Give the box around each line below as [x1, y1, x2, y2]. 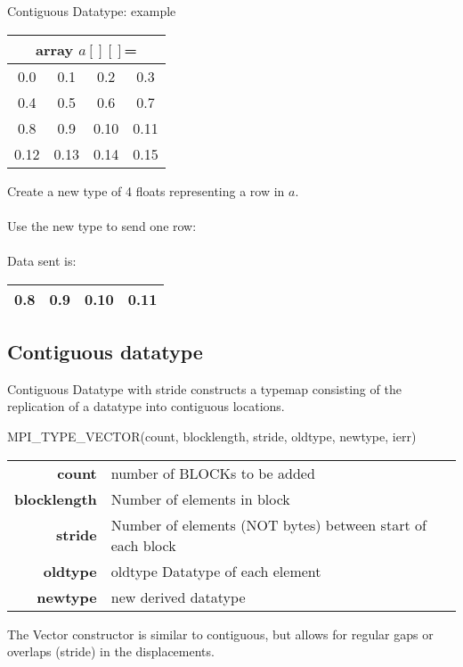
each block [110, 534, 176, 556]
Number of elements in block [110, 488, 290, 509]
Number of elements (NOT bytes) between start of [110, 514, 426, 535]
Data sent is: [7, 251, 77, 269]
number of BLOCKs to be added [110, 462, 315, 483]
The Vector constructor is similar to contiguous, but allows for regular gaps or [7, 624, 434, 643]
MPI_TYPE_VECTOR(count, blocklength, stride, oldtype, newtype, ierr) [7, 426, 417, 445]
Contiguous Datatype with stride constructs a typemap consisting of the [7, 379, 402, 398]
